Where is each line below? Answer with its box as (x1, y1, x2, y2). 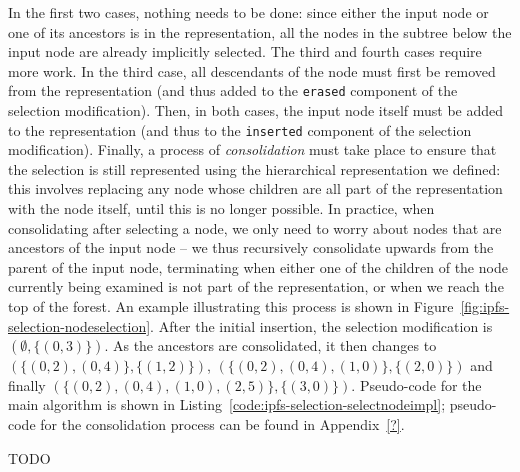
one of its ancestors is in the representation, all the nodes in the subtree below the (8, 21, 512, 42)
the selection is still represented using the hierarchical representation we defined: (8, 158, 501, 179)
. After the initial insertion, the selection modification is (150, 315, 493, 336)
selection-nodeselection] (8, 315, 151, 336)
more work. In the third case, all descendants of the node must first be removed (8, 60, 496, 81)
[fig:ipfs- (460, 296, 510, 317)
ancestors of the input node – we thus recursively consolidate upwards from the (8, 237, 494, 258)
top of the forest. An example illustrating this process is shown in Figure (8, 296, 454, 317)
